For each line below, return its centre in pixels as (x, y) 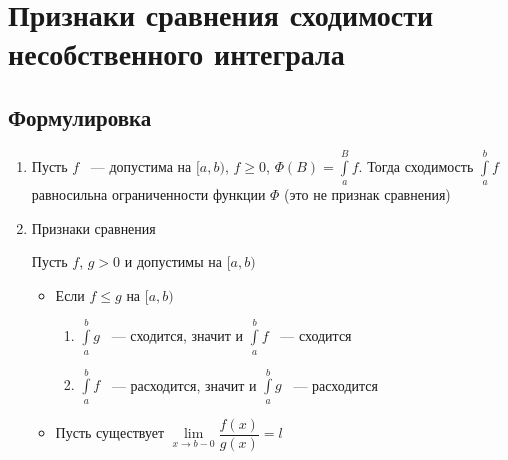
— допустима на (141, 165)
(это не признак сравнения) (367, 193)
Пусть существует (110, 432)
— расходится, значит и (184, 384)
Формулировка (80, 116)
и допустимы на (173, 261)
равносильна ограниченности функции (148, 193)
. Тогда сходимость (416, 165)
